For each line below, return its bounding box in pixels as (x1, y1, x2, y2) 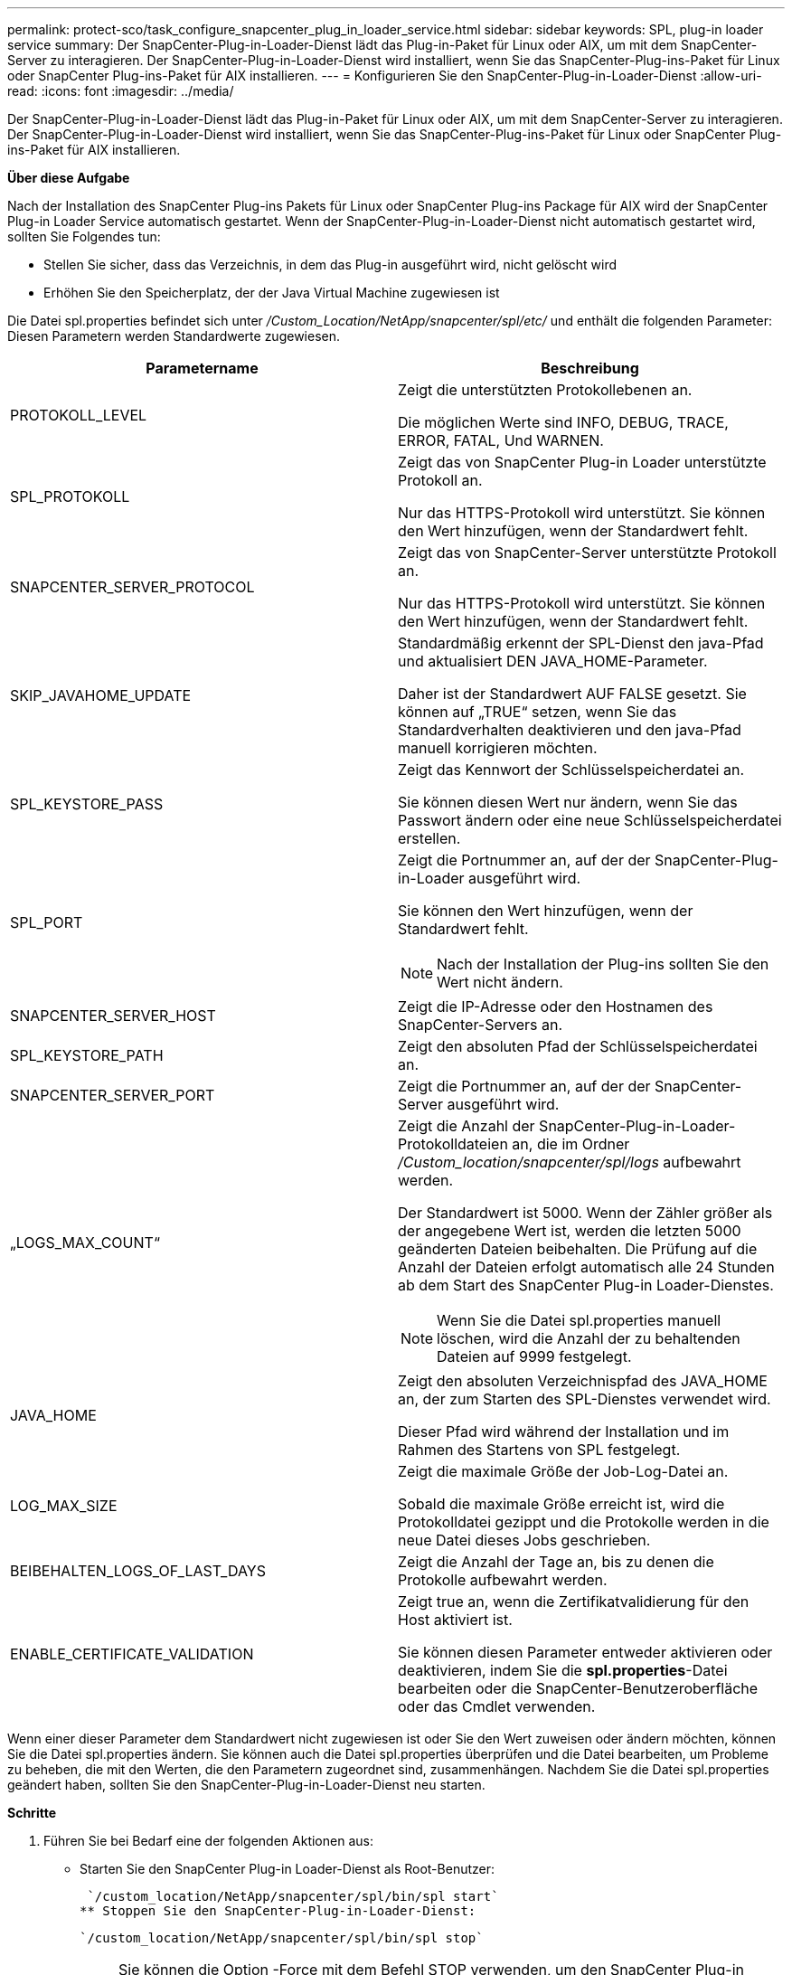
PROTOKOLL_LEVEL (10, 406, 147, 424)
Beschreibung (541, 359, 639, 377)
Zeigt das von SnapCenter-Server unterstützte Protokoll (398, 543, 777, 562)
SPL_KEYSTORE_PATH (10, 1046, 164, 1064)
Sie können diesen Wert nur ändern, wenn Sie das (398, 793, 738, 811)
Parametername (146, 359, 259, 377)
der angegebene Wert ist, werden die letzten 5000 (398, 1222, 741, 1240)
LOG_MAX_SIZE (10, 1497, 118, 1515)
